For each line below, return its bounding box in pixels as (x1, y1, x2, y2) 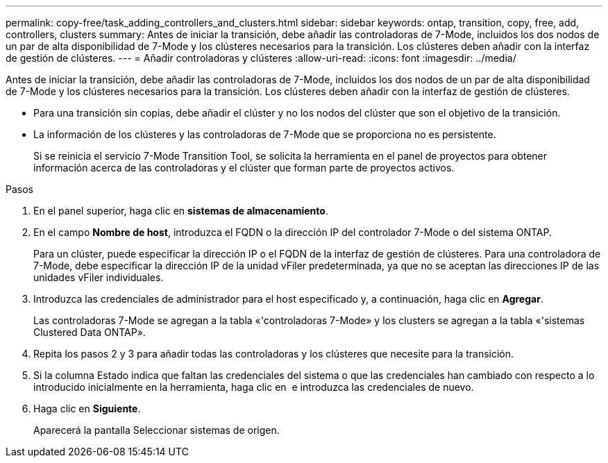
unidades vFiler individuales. (33, 271, 164, 283)
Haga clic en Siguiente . (33, 403, 141, 414)
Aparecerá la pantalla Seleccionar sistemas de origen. (33, 424, 280, 436)
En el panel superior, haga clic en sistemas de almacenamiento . (33, 205, 328, 217)
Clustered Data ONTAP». (33, 326, 146, 338)
